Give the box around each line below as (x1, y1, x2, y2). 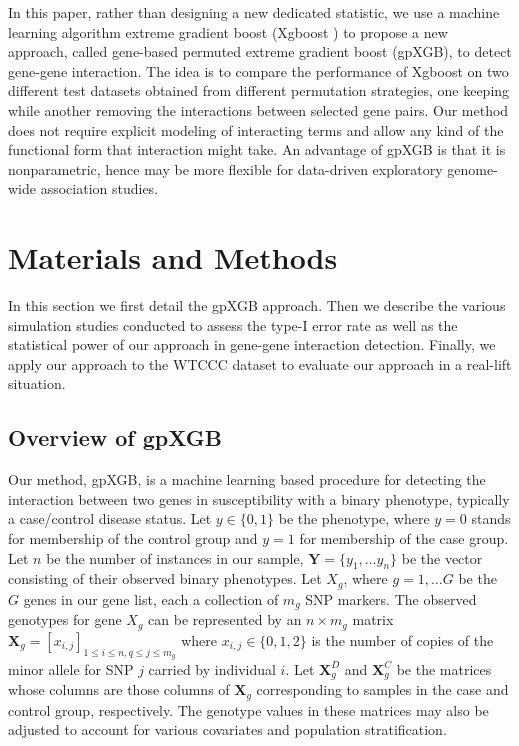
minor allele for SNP (8, 658, 134, 679)
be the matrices (396, 658, 492, 679)
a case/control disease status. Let (8, 508, 212, 529)
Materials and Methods (8, 237, 338, 278)
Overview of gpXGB (8, 422, 222, 453)
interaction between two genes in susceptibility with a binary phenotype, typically (8, 488, 510, 509)
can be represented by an (148, 609, 302, 630)
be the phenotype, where (278, 508, 430, 529)
